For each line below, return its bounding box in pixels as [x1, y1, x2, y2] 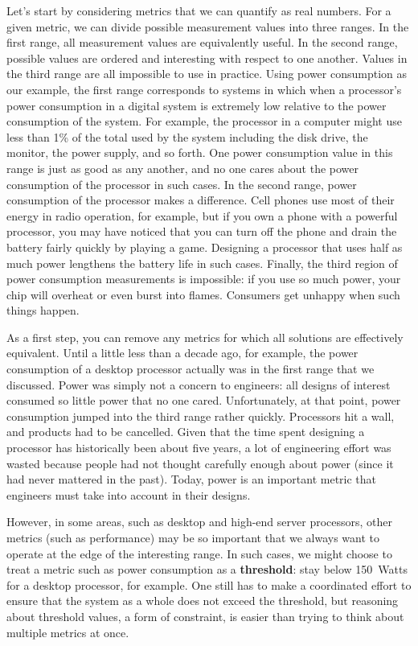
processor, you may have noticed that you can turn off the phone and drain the [6, 223, 397, 240]
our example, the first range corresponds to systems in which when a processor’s [6, 80, 402, 97]
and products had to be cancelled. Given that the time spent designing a [6, 423, 365, 440]
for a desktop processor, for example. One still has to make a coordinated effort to [6, 576, 412, 593]
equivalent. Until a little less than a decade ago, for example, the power [6, 344, 359, 361]
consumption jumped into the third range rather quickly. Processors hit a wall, [6, 407, 395, 424]
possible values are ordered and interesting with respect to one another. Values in [6, 49, 408, 66]
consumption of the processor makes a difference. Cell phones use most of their [6, 191, 395, 208]
